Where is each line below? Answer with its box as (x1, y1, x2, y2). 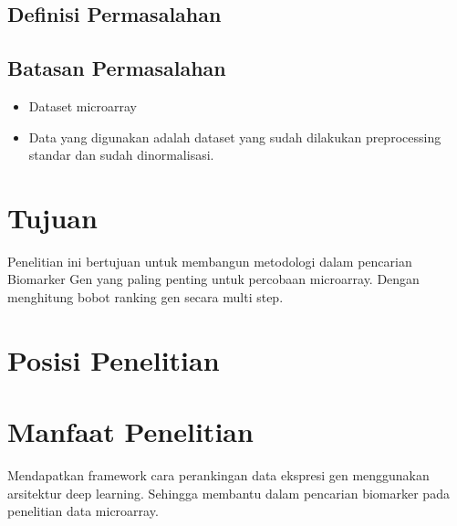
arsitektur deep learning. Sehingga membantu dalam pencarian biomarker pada (7, 483, 450, 502)
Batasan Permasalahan (7, 54, 226, 82)
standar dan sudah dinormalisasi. (28, 145, 214, 164)
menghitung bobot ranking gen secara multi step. (7, 288, 284, 307)
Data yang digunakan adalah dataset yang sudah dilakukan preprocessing (28, 127, 441, 146)
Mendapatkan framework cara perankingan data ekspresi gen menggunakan (7, 466, 430, 485)
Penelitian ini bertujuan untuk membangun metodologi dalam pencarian (7, 251, 412, 270)
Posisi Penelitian (7, 341, 220, 378)
